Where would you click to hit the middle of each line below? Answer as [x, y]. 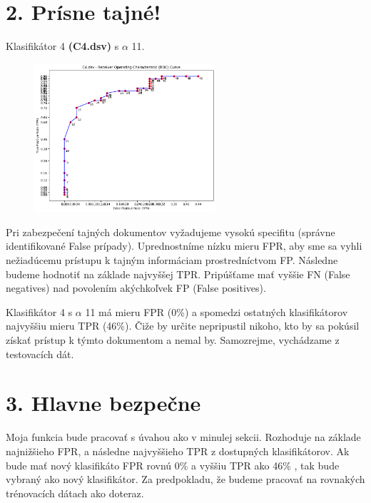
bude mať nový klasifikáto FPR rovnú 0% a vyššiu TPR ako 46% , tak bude [173, 465]
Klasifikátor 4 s [39, 311]
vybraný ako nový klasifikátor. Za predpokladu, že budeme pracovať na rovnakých [185, 479]
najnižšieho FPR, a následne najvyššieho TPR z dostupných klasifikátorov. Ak [178, 451]
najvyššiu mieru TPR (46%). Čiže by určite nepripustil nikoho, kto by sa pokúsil [183, 326]
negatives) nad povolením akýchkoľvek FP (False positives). [136, 288]
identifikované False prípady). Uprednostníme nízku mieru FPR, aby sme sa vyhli [184, 246]
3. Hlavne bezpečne [103, 403]
